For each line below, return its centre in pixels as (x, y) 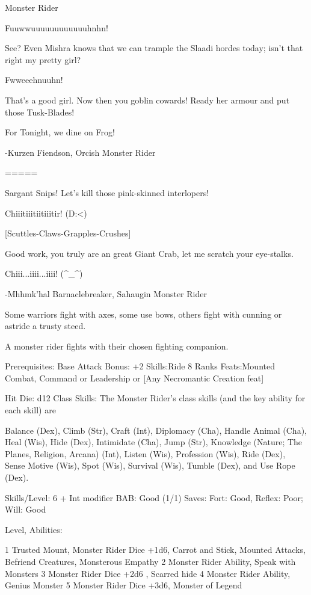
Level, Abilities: (34, 529)
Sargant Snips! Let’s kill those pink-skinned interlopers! (107, 192)
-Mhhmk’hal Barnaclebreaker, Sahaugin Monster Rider (106, 293)
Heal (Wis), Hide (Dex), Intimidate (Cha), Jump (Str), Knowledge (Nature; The (154, 442)
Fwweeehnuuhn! (34, 80)
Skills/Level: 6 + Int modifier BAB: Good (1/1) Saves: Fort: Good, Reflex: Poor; (154, 497)
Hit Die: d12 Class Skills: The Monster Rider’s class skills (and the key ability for (155, 398)
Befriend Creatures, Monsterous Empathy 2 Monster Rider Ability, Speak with (150, 561)
